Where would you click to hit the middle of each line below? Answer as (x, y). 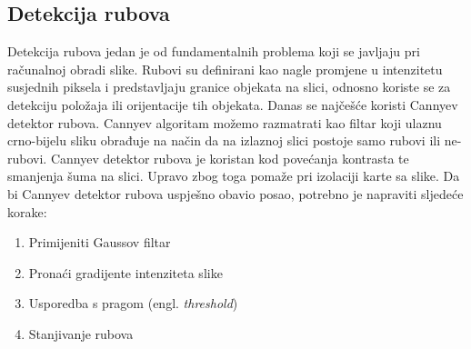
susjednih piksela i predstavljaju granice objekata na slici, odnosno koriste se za (229, 87)
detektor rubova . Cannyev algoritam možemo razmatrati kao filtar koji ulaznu (225, 122)
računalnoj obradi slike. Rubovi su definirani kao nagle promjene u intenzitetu (225, 69)
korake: (27, 211)
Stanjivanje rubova (81, 333)
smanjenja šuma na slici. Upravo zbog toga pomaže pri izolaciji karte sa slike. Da (234, 176)
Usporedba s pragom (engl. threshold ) (133, 303)
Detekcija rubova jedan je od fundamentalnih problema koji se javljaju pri (214, 51)
